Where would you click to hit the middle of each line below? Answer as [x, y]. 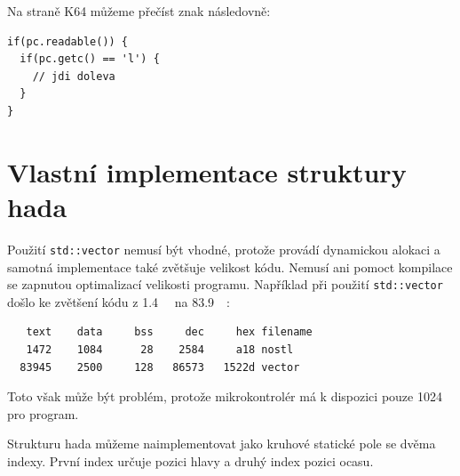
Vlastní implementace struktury [207, 171]
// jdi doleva [74, 76]
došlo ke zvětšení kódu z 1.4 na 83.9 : [119, 301]
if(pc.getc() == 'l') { [90, 59]
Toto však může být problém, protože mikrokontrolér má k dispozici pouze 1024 [225, 396]
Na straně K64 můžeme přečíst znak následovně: [139, 11]
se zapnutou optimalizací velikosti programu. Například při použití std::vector [225, 284]
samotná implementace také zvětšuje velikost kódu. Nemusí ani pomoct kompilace [230, 266]
